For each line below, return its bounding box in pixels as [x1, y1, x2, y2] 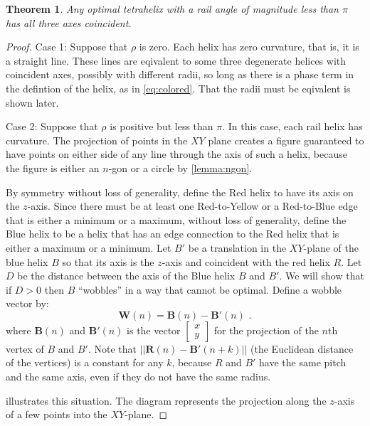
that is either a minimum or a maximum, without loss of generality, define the [6, 212, 347, 227]
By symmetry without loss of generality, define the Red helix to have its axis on [6, 184, 354, 199]
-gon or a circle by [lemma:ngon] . [108, 160, 253, 175]
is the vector [127, 322, 181, 337]
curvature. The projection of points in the [6, 132, 188, 147]
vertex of [6, 341, 44, 356]
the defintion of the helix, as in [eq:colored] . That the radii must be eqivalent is [6, 80, 351, 95]
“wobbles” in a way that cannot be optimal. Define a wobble [78, 282, 342, 297]
